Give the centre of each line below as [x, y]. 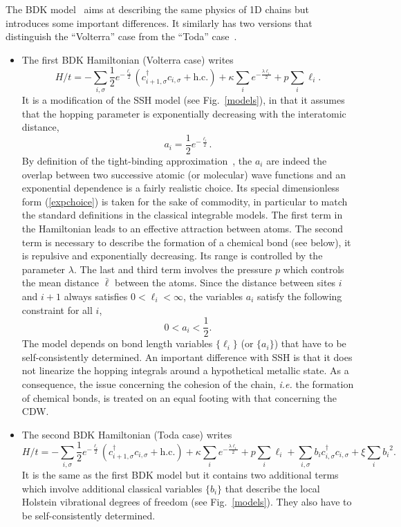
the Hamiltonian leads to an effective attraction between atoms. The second [182, 228]
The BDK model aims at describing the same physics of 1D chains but [157, 9]
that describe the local [272, 488]
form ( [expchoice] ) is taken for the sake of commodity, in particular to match [185, 201]
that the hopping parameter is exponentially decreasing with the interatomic [184, 113]
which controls [314, 269]
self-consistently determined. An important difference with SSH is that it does [187, 357]
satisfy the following [300, 296]
